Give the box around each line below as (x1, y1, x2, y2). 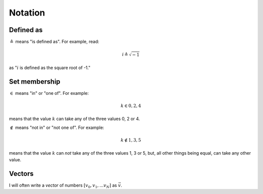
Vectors (9, 169, 34, 177)
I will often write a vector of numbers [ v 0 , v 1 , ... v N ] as (9, 182, 117, 189)
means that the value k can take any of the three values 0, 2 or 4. (9, 116, 140, 122)
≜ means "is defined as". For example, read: (10, 39, 99, 45)
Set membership (9, 78, 60, 86)
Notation (9, 7, 45, 18)
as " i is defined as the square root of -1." (9, 65, 91, 71)
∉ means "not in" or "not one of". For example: (10, 124, 104, 131)
